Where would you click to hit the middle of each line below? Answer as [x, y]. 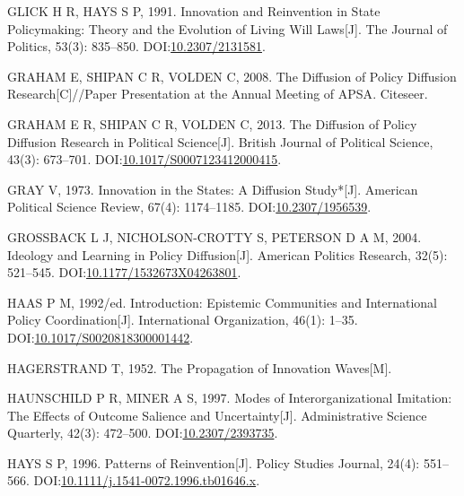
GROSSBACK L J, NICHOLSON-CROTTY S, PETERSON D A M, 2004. [214, 236]
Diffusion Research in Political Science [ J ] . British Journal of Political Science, [220, 141]
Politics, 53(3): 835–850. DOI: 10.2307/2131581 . [136, 46]
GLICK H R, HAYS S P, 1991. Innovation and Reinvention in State [194, 11]
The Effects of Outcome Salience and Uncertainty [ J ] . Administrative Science [217, 415]
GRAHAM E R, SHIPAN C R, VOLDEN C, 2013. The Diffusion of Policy [212, 123]
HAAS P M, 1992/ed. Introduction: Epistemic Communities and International [222, 302]
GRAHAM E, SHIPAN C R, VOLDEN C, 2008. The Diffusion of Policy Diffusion [232, 76]
